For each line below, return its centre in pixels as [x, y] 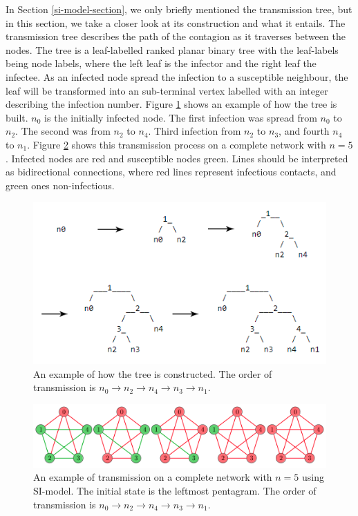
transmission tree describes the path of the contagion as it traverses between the [176, 36]
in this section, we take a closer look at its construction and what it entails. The [176, 22]
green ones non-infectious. [60, 185]
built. [17, 117]
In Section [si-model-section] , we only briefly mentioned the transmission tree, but [179, 9]
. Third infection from [195, 131]
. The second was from [63, 131]
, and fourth [304, 131]
